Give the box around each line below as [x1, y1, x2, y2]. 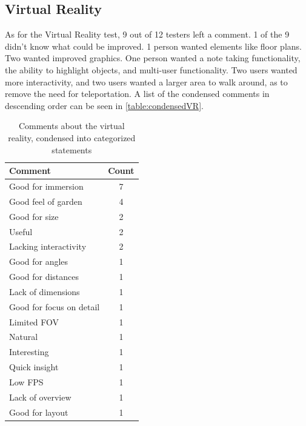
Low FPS [9, 375, 44, 388]
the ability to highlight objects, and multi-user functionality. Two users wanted [5, 63, 298, 76]
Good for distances [9, 270, 79, 283]
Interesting [9, 345, 49, 358]
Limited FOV [9, 315, 59, 328]
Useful [9, 225, 33, 238]
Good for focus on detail [9, 300, 100, 313]
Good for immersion [9, 179, 84, 192]
